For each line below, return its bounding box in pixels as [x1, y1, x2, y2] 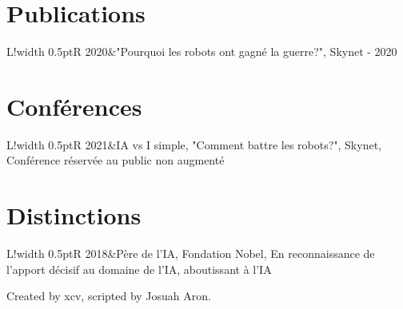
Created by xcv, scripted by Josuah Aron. [6, 287, 211, 304]
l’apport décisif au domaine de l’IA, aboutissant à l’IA [6, 260, 272, 277]
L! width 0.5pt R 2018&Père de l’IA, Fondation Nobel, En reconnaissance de [6, 245, 375, 262]
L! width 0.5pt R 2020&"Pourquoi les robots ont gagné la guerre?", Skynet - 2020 [6, 43, 397, 60]
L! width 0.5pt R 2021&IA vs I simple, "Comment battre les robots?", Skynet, [6, 136, 381, 153]
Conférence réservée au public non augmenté [6, 152, 225, 168]
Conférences [6, 89, 142, 122]
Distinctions [6, 199, 142, 232]
